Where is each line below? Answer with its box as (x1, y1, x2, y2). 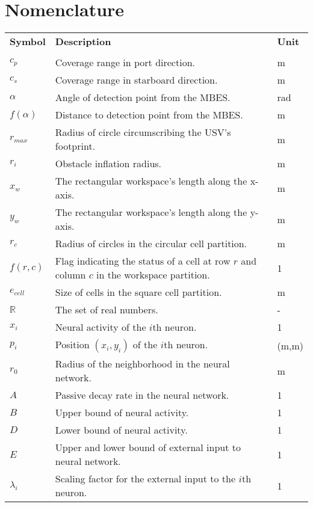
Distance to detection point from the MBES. (55, 108, 243, 122)
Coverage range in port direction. (55, 55, 195, 70)
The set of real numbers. (55, 303, 158, 317)
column (55, 268, 86, 282)
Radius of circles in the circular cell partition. (55, 236, 247, 251)
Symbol (10, 34, 46, 49)
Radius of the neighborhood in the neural (55, 357, 230, 371)
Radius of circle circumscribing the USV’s (55, 125, 231, 140)
